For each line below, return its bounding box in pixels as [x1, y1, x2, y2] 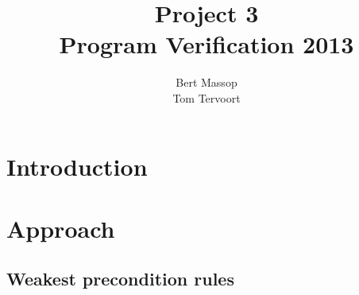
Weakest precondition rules [6, 266, 234, 291]
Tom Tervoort [172, 89, 241, 106]
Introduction [6, 149, 148, 182]
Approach [6, 212, 115, 244]
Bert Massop [176, 74, 237, 91]
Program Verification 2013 [59, 28, 354, 60]
